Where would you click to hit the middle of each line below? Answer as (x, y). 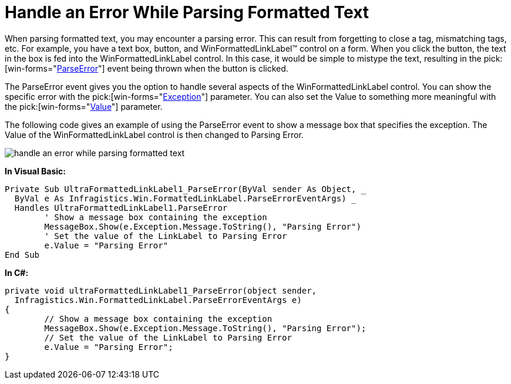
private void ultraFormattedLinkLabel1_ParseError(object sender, (161, 290)
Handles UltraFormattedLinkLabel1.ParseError (121, 208)
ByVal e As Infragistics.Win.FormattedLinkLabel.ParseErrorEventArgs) (180, 198)
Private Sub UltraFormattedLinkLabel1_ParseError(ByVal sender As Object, (181, 189)
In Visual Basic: (35, 171)
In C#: (17, 272)
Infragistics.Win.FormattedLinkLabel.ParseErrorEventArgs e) (158, 300)
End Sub (22, 255)
